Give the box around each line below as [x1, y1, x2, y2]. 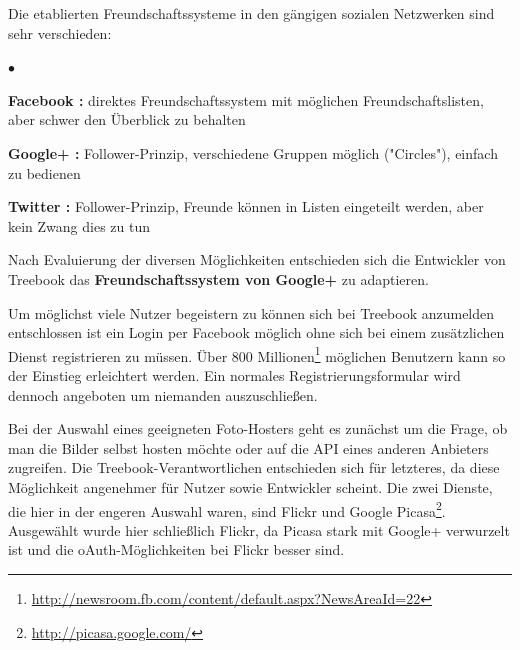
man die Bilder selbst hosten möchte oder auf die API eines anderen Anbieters [8, 437, 489, 458]
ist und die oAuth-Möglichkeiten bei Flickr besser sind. [8, 539, 345, 560]
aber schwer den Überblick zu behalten [8, 109, 246, 130]
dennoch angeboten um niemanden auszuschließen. [8, 384, 318, 405]
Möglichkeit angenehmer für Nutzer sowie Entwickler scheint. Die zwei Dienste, [8, 476, 493, 497]
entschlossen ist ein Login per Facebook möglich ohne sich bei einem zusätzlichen [8, 322, 505, 343]
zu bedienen [8, 162, 81, 183]
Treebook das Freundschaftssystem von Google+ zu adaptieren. [8, 268, 429, 289]
